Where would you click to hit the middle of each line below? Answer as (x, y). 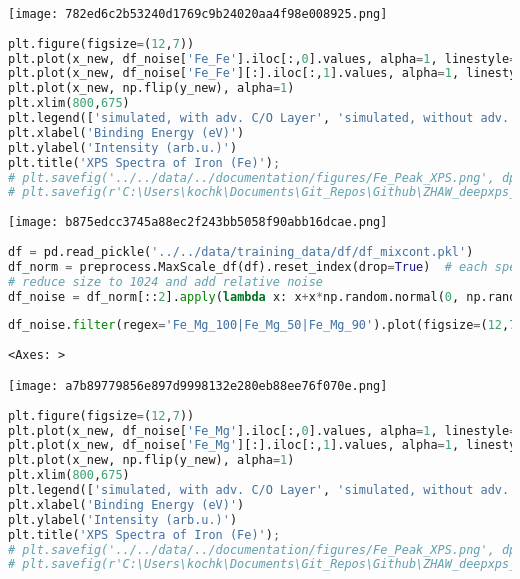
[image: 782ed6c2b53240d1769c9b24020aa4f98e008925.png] (198, 14)
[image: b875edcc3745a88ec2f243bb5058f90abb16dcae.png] (198, 222)
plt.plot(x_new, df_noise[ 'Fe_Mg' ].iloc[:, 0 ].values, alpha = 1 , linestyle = (262, 430)
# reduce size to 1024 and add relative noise (165, 281)
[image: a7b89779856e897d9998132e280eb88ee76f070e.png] (198, 385)
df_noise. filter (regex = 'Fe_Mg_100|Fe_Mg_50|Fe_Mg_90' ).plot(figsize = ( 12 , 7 (262, 325)
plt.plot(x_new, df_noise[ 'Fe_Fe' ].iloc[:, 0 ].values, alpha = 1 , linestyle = (262, 58)
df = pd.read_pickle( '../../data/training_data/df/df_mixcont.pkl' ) (241, 251)
